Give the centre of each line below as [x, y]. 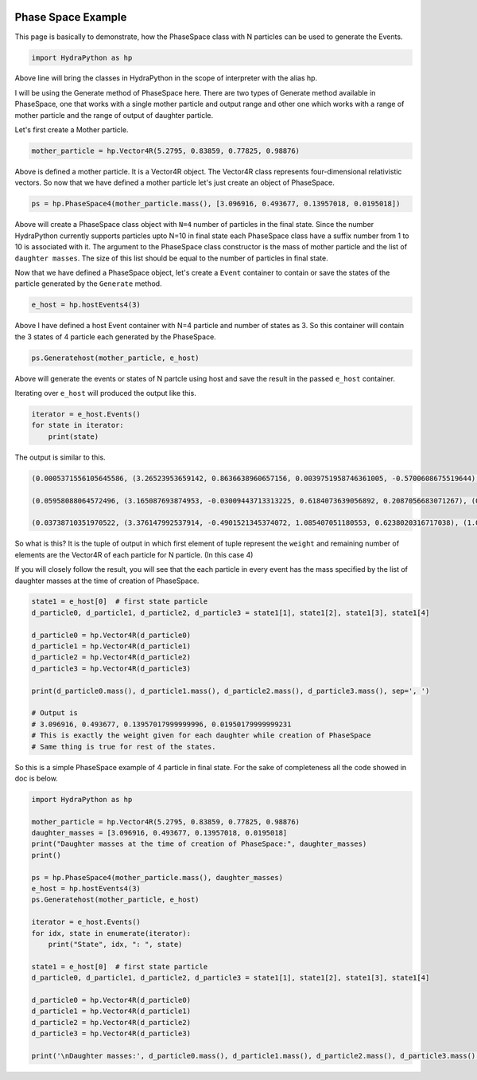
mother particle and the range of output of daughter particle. [114, 115]
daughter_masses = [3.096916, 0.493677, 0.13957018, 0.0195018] [159, 833]
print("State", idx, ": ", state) [115, 944]
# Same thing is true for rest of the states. [124, 746]
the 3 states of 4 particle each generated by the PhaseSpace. [115, 337]
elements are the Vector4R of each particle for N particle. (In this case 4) [134, 554]
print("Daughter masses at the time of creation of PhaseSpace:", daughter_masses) [199, 844]
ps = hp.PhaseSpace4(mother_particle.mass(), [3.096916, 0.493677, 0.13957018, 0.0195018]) [216, 204]
